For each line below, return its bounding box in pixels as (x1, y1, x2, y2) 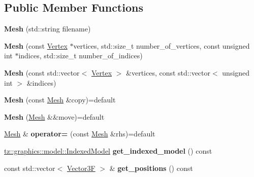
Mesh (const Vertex (4, 40, 68, 51)
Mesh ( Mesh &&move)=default (4, 111, 105, 122)
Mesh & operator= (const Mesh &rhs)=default (4, 128, 155, 139)
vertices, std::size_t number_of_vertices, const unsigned (73, 40, 250, 51)
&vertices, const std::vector (126, 67, 210, 78)
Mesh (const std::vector (4, 67, 80, 78)
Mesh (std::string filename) (4, 23, 91, 34)
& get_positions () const (109, 162, 193, 173)
